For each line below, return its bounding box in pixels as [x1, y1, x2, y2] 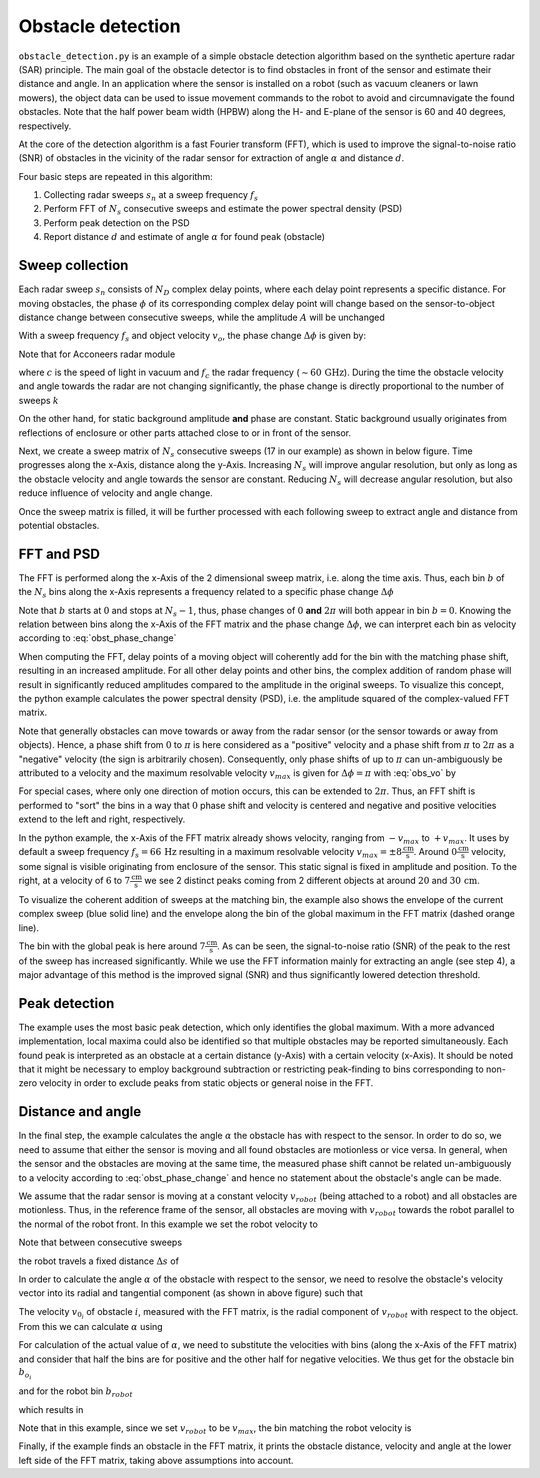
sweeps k [18, 394, 60, 406]
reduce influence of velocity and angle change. [18, 487, 214, 499]
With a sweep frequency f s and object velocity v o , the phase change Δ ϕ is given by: [18, 330, 367, 344]
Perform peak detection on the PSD [43, 216, 190, 229]
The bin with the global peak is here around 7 [18, 940, 206, 952]
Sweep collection [18, 257, 129, 274]
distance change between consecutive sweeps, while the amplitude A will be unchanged [18, 311, 385, 323]
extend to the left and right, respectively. [18, 813, 186, 825]
